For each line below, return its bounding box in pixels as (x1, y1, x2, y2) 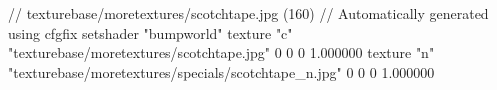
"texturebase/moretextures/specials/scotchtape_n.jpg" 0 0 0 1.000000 (8, 61, 435, 82)
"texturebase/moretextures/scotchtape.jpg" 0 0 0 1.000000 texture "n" (8, 42, 435, 63)
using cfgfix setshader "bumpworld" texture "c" (8, 22, 293, 43)
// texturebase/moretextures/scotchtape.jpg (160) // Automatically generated (8, 3, 489, 23)
